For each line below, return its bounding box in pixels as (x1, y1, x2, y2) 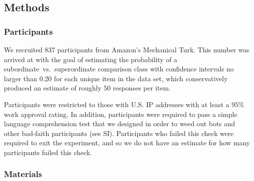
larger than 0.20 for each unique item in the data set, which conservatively (4, 73, 228, 83)
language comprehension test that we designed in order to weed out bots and (4, 118, 235, 129)
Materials (4, 168, 42, 180)
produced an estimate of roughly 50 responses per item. (4, 83, 171, 93)
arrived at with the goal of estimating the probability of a (4, 54, 178, 64)
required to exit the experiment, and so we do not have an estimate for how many (4, 137, 250, 148)
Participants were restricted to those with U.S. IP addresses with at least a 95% (4, 99, 244, 109)
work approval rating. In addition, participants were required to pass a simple (4, 109, 237, 119)
